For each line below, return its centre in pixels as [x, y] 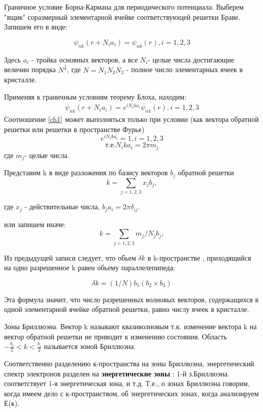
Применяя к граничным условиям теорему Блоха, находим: [95, 96]
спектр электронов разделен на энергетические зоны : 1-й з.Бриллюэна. [117, 373]
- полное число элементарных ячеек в [185, 69]
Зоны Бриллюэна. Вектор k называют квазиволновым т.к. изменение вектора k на [130, 326]
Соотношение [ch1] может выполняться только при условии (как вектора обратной [131, 119]
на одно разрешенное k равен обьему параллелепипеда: [90, 267]
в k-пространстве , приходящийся [199, 257]
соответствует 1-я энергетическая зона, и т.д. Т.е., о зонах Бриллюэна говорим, [127, 383]
